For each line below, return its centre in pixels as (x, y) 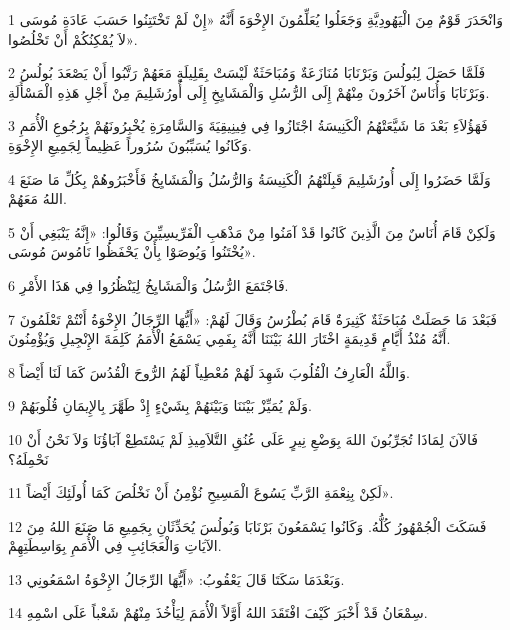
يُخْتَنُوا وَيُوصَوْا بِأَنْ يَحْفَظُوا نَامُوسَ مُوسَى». (132, 251)
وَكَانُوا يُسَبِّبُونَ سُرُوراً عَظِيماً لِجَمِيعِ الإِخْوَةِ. (130, 144)
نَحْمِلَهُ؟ (28, 458)
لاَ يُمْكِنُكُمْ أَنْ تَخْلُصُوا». (73, 38)
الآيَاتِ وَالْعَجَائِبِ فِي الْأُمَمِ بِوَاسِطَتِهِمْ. (115, 545)
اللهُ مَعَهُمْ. (37, 198)
